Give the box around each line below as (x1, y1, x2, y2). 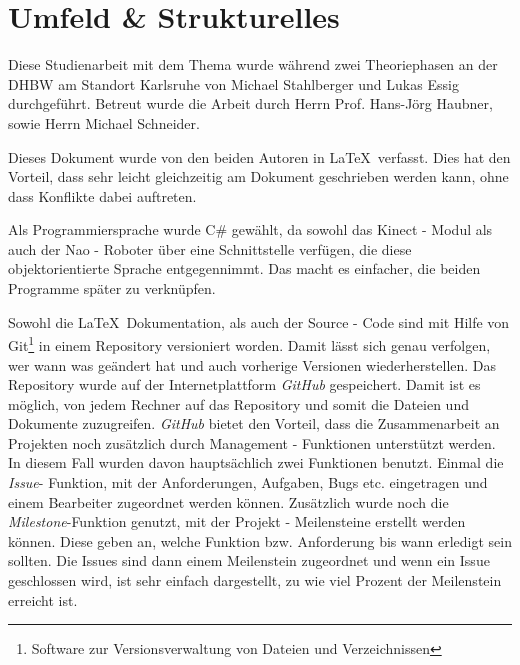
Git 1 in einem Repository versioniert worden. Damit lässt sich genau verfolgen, (8, 332, 491, 355)
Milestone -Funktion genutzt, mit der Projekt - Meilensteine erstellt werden (8, 511, 466, 532)
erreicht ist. (8, 589, 78, 610)
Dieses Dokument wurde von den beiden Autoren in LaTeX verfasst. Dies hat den (8, 146, 511, 167)
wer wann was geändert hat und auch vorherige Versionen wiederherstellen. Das (8, 354, 497, 375)
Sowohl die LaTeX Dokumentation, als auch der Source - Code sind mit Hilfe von (8, 311, 510, 332)
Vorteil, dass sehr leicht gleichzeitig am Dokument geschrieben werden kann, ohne (8, 166, 509, 187)
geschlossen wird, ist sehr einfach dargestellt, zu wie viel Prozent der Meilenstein (8, 570, 502, 591)
